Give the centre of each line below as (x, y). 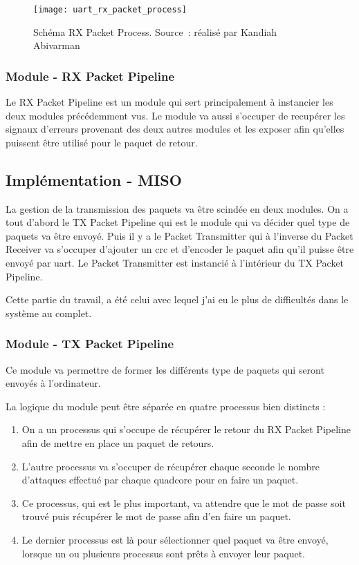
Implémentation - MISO (94, 179)
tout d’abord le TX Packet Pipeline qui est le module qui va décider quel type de (178, 222)
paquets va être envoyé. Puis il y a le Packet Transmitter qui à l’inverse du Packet (179, 235)
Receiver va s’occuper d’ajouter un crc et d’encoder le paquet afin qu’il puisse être (180, 249)
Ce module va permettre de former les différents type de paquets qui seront (165, 369)
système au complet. (49, 313)
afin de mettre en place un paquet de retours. (118, 442)
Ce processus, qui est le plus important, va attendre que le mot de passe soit (184, 502)
